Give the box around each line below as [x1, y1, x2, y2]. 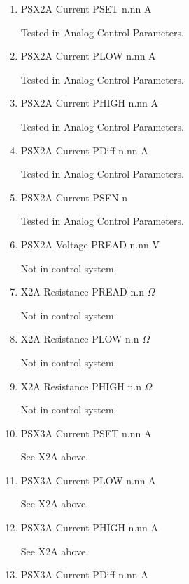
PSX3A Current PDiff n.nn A [20, 567, 148, 582]
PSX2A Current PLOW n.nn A [20, 48, 156, 63]
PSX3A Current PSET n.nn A [20, 425, 152, 440]
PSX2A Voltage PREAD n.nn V [20, 237, 160, 251]
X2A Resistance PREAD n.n [20, 284, 144, 299]
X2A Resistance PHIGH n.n [20, 378, 141, 393]
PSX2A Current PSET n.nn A [20, 1, 152, 15]
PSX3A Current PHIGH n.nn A [20, 520, 159, 535]
